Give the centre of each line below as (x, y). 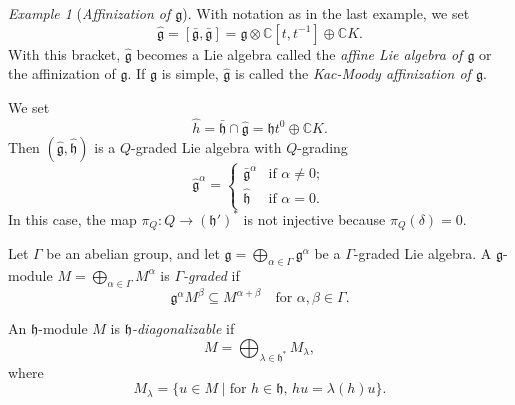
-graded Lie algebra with (206, 146)
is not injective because (314, 218)
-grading (322, 146)
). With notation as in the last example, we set (326, 13)
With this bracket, (64, 53)
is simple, (190, 73)
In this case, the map (72, 218)
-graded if (211, 274)
